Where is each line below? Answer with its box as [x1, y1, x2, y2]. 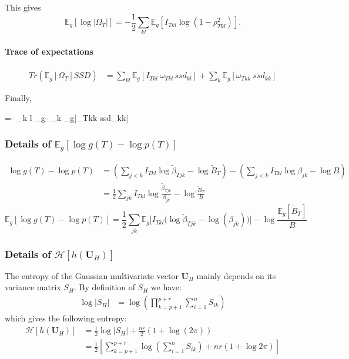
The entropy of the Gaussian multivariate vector [5, 269, 179, 281]
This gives [5, 1, 41, 13]
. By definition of [73, 281, 136, 293]
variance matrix [5, 281, 61, 293]
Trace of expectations [5, 45, 93, 57]
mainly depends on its [196, 269, 276, 281]
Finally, [5, 92, 32, 104]
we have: [150, 281, 182, 293]
